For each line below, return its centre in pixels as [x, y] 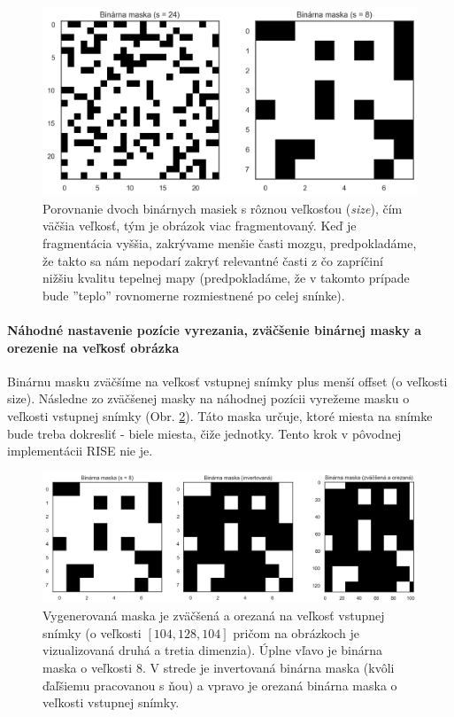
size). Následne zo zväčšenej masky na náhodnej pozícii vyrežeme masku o [208, 398]
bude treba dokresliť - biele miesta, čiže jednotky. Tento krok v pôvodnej [204, 433]
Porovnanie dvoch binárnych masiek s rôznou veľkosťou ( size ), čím [223, 208]
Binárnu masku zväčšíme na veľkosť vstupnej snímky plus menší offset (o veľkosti [227, 381]
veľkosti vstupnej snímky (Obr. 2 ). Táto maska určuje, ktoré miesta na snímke [220, 415]
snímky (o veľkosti [92, 632]
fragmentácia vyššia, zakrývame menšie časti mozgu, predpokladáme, [230, 243]
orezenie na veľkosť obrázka [93, 347]
